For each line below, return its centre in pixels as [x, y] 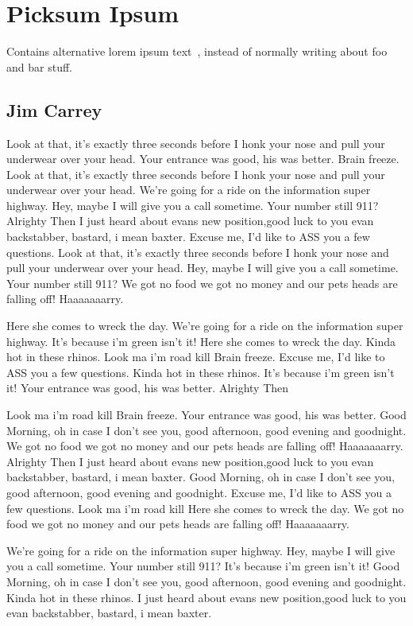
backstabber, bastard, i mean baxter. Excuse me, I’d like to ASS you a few [188, 237]
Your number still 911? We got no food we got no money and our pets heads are [202, 283]
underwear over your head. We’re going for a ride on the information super [189, 190]
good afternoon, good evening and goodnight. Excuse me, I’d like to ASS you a [199, 492]
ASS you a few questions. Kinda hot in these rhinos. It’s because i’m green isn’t [201, 372]
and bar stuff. [39, 66]
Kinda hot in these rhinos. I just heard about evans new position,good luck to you [206, 597]
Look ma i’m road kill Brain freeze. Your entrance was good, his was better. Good [206, 415]
